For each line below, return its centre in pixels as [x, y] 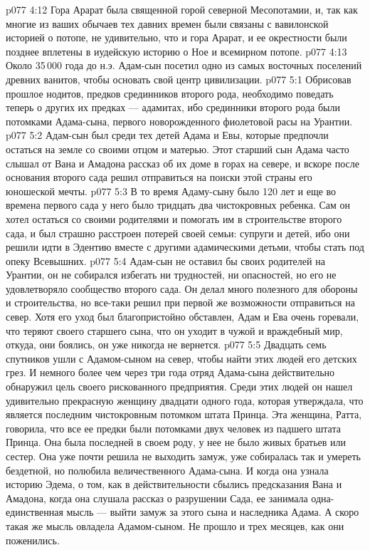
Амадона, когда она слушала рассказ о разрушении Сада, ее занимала [157, 498]
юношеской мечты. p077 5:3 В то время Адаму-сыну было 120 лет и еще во [171, 191]
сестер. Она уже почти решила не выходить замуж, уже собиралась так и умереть [183, 456]
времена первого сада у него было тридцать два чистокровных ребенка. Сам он [178, 205]
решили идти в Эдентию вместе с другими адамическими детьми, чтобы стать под [185, 247]
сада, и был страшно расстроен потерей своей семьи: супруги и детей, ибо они [178, 233]
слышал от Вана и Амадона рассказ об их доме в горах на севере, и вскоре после [183, 163]
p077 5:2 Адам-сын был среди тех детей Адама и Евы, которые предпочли [167, 135]
